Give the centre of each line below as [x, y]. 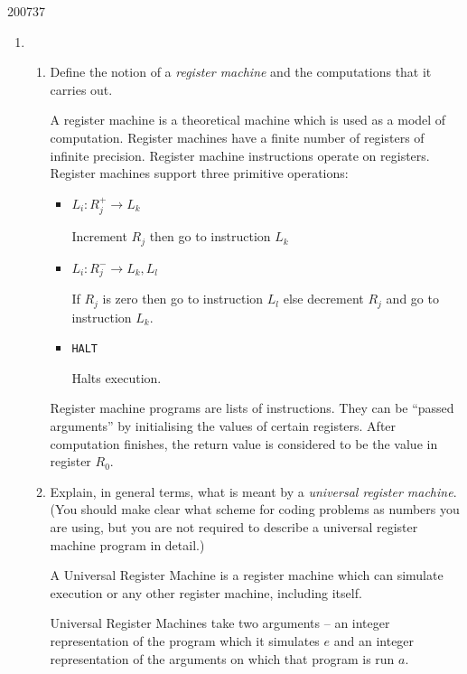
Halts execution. [117, 377]
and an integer [374, 640]
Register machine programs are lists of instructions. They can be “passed [252, 408]
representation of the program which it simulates [185, 640]
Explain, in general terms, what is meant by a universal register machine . [253, 491]
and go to [412, 299]
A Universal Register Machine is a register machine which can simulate [247, 575]
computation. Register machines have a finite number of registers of [237, 137]
